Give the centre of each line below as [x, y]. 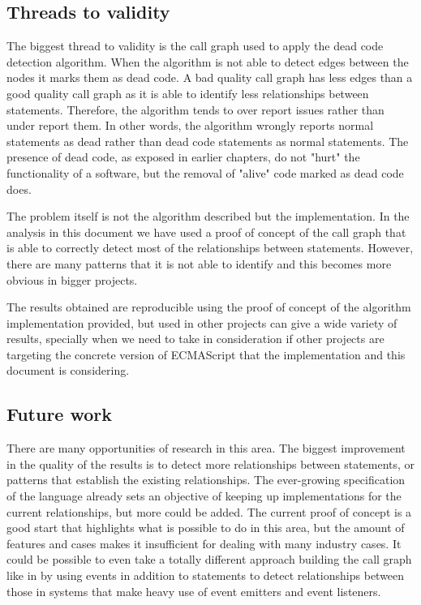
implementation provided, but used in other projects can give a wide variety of [202, 322]
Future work [60, 414]
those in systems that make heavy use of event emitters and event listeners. [194, 591]
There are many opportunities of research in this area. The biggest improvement [206, 448]
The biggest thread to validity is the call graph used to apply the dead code [195, 46]
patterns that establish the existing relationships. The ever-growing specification [206, 480]
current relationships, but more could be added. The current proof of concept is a [209, 511]
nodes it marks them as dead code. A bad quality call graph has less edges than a [210, 77]
